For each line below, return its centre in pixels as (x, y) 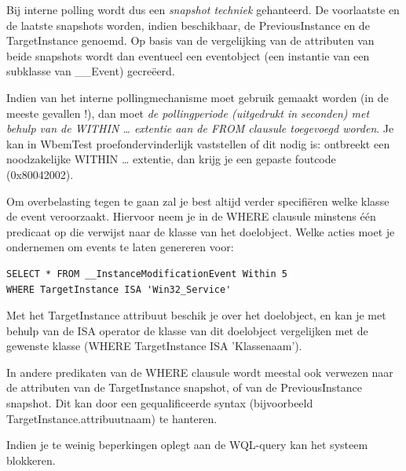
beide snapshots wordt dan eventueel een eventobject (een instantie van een (188, 55)
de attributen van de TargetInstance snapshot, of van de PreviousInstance (184, 387)
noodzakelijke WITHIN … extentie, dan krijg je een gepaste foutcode (171, 159)
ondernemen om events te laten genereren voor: (120, 247)
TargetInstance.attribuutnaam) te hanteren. (112, 418)
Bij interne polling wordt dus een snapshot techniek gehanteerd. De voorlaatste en (203, 9)
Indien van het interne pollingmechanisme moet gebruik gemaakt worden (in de (198, 97)
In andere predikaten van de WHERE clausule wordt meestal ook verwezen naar (200, 372)
